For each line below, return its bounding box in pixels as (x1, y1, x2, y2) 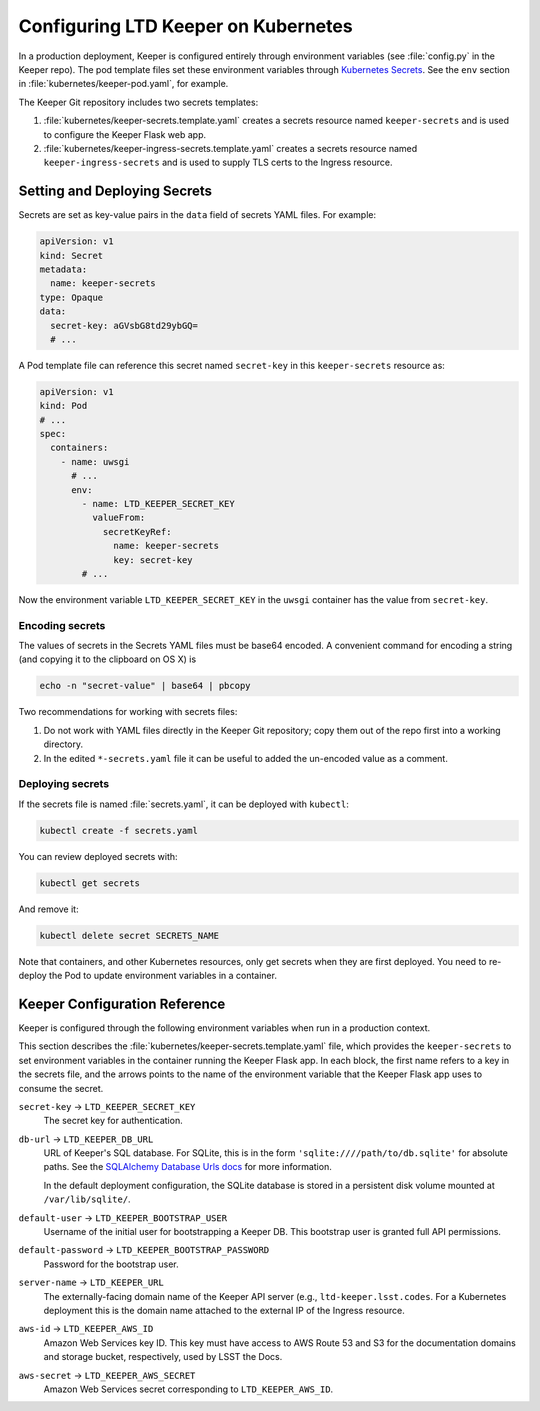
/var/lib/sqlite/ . (43, 1193, 131, 1205)
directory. (43, 738, 84, 750)
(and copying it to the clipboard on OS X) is (18, 653, 197, 665)
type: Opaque (39, 291, 104, 303)
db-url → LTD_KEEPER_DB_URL (18, 1133, 154, 1145)
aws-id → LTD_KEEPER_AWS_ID (18, 1323, 154, 1335)
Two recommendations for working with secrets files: (18, 706, 238, 718)
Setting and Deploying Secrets (18, 183, 213, 200)
